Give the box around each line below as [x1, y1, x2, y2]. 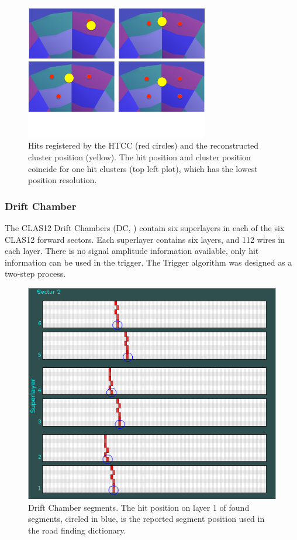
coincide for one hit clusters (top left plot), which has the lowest [28, 162, 258, 174]
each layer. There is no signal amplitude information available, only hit [5, 245, 259, 257]
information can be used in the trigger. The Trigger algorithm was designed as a [5, 256, 292, 268]
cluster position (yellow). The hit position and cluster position [28, 150, 251, 163]
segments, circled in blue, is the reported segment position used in [28, 513, 265, 525]
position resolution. [28, 174, 97, 186]
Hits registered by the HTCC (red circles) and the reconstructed [28, 139, 259, 152]
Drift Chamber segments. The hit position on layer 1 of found [28, 501, 250, 513]
